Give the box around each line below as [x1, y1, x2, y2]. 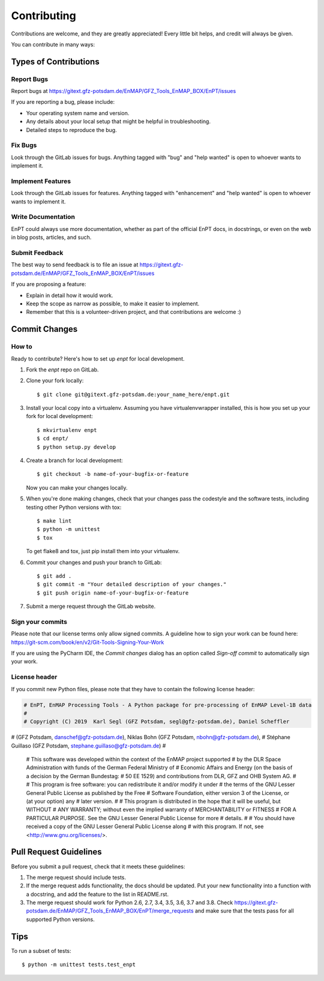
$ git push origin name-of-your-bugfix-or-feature [37, 589, 189, 596]
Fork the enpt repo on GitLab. [26, 366, 99, 373]
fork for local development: [26, 413, 93, 420]
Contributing [11, 9, 76, 22]
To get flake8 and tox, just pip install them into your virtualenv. [26, 548, 180, 555]
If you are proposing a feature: [11, 281, 86, 288]
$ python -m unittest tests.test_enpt [22, 961, 136, 968]
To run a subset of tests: [11, 947, 71, 954]
